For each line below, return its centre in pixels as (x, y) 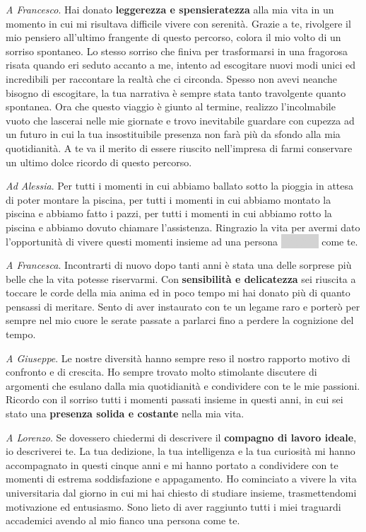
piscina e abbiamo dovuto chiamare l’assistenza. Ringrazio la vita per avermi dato (183, 227)
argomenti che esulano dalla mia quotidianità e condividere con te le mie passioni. (183, 385)
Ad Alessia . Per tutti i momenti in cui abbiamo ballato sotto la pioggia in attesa (180, 186)
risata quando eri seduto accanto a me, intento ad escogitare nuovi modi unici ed (181, 65)
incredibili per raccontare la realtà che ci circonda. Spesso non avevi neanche (171, 78)
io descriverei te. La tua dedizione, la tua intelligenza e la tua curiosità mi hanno (181, 451)
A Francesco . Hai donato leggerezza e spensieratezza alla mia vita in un (170, 9)
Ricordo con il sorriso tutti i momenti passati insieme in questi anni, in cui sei (175, 399)
